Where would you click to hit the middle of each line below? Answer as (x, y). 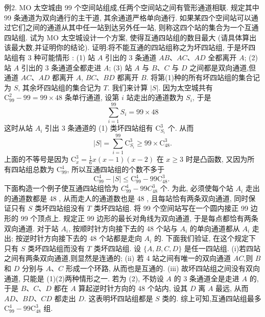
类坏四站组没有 (59, 208)
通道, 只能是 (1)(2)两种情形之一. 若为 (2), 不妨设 (84, 278)
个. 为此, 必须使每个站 (197, 188)
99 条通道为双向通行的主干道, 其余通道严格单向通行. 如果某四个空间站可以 (128, 17)
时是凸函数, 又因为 (216, 159)
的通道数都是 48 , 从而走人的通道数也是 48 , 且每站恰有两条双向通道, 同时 (126, 198)
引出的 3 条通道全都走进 (61, 67)
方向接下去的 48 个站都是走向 (93, 238)
